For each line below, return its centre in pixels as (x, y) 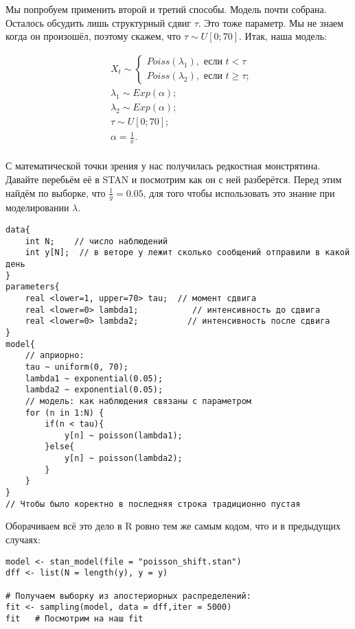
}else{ (60, 447)
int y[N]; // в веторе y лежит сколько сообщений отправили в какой (187, 253)
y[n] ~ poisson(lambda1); (123, 435)
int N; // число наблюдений (96, 241)
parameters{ (33, 287)
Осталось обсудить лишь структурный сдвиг (99, 22)
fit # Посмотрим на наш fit (75, 618)
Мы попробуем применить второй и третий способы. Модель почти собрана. (166, 9)
